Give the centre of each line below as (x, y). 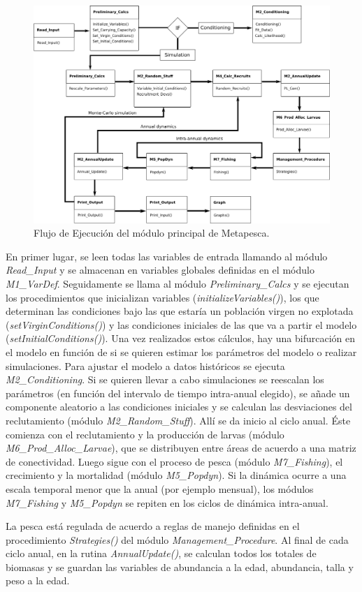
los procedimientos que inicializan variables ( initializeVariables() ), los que (162, 297)
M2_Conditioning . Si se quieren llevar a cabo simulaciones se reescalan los (165, 379)
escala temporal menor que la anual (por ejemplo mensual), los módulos (160, 488)
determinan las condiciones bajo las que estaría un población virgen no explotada (180, 311)
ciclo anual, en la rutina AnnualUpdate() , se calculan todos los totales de (161, 553)
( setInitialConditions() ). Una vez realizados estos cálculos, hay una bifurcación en (180, 338)
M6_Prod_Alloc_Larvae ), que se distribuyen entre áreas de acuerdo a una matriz (181, 448)
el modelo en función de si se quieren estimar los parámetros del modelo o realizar (181, 351)
